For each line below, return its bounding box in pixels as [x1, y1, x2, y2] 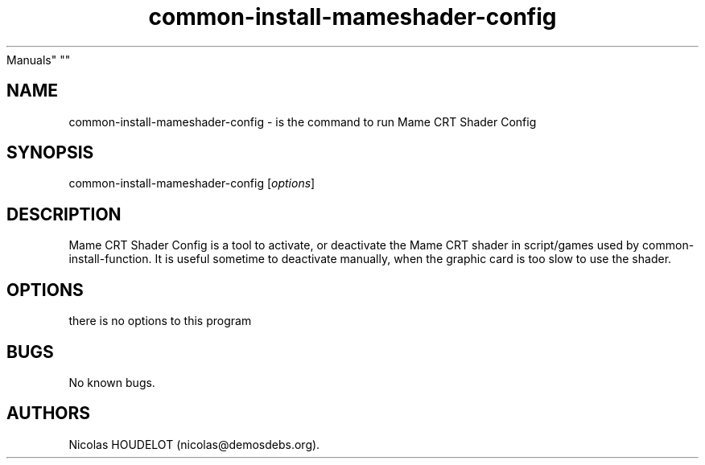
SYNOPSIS [6, 142, 94, 163]
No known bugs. [68, 375, 155, 389]
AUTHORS [6, 403, 91, 424]
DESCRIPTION [6, 204, 122, 224]
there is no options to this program [68, 314, 252, 328]
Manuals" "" [6, 52, 71, 67]
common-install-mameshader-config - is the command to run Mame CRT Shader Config [68, 114, 537, 129]
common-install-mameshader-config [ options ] [68, 176, 315, 191]
